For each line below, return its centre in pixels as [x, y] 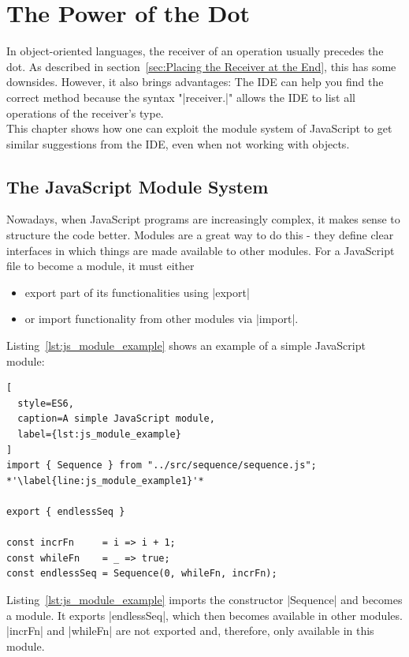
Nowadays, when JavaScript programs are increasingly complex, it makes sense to [203, 219]
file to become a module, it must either [100, 266]
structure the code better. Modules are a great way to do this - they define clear [200, 235]
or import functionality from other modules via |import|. [162, 319]
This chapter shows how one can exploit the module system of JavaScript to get [199, 128]
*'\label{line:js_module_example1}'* [105, 481]
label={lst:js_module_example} [99, 435]
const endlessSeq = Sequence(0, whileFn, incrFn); [142, 574]
